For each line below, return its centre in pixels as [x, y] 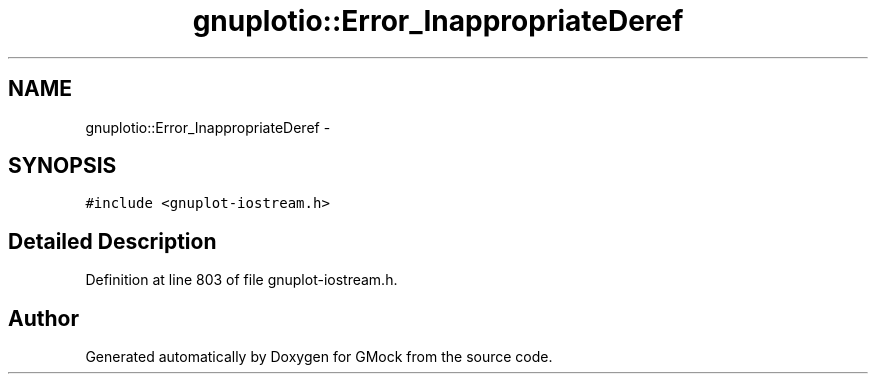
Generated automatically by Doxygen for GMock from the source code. [319, 357]
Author [43, 318]
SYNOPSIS [62, 166]
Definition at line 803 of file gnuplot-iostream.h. [241, 280]
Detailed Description [112, 241]
